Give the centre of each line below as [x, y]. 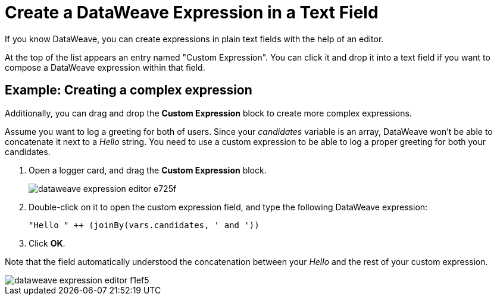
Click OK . [47, 243]
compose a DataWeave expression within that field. [105, 67]
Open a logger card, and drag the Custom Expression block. [148, 170]
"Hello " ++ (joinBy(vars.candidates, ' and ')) [144, 225]
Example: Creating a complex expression [129, 90]
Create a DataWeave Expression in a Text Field [192, 12]
